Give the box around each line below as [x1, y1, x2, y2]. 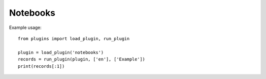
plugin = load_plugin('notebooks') [18, 50, 104, 55]
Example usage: [9, 25, 42, 30]
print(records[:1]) [18, 63, 65, 69]
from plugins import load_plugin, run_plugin [18, 36, 130, 41]
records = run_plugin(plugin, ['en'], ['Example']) [18, 56, 145, 62]
